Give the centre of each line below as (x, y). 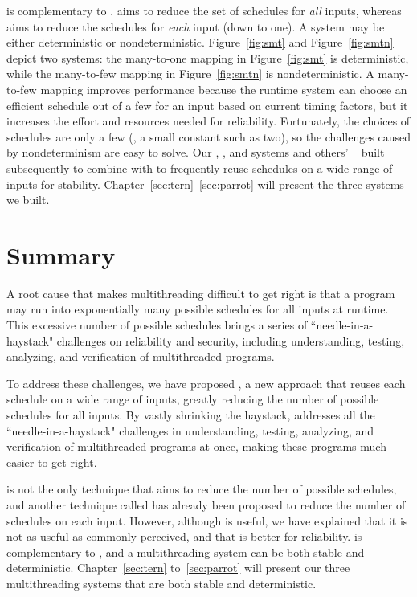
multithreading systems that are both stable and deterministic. (161, 583)
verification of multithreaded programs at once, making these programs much (196, 446)
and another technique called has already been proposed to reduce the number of (206, 504)
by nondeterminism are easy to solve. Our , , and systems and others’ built (196, 152)
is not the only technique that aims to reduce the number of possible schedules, (202, 489)
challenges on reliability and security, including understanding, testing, (231, 340)
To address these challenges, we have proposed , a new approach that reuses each (206, 383)
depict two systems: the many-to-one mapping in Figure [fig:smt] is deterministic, (208, 57)
